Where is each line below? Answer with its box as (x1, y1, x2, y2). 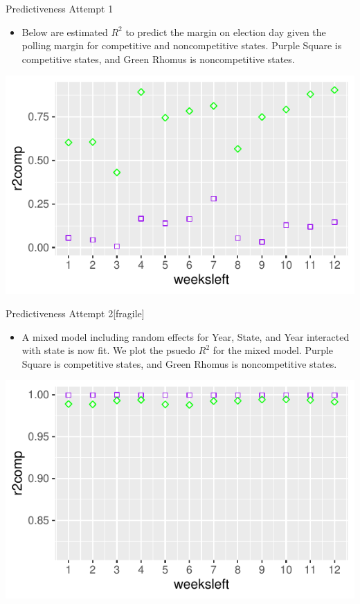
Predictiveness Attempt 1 (6, 1, 114, 15)
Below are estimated (21, 24, 108, 39)
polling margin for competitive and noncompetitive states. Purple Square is (21, 38, 342, 53)
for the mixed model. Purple (213, 343, 334, 357)
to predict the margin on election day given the (125, 24, 326, 39)
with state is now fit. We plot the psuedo (21, 343, 196, 357)
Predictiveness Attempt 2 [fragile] (6, 305, 145, 320)
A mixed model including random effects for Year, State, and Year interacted (21, 329, 350, 344)
